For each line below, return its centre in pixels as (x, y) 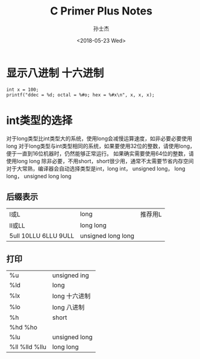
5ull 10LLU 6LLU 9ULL (42, 236)
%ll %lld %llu (28, 347)
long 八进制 (68, 307)
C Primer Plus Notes (101, 11)
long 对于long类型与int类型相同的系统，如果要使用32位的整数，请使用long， (101, 146)
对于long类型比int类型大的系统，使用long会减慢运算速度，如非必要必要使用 (99, 138)
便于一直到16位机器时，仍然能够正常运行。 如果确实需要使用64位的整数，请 (100, 153)
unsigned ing (70, 275)
